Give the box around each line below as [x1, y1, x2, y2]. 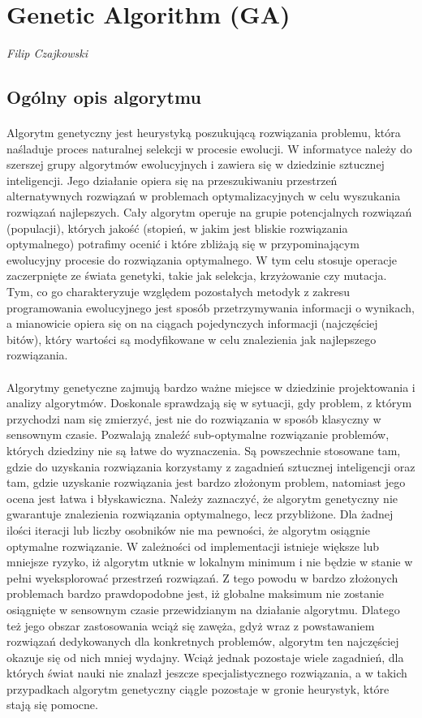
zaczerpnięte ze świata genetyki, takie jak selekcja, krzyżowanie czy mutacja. [6, 267, 387, 284]
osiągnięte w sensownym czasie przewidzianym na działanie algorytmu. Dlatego [6, 600, 400, 617]
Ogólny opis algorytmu [6, 84, 201, 110]
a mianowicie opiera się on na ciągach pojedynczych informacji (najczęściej [6, 315, 378, 332]
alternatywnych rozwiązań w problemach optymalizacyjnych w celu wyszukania [6, 187, 401, 204]
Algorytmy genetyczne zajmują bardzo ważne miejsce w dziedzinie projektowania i [6, 378, 416, 395]
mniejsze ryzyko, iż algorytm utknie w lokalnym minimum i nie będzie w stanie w [6, 553, 413, 570]
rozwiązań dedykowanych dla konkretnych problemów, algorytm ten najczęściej [6, 633, 399, 650]
